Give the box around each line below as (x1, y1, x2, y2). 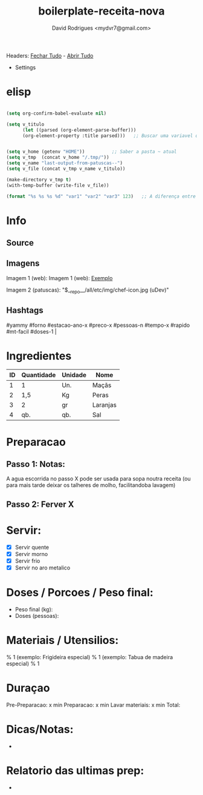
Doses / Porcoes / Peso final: (6, 586, 154, 600)
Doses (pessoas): (14, 612, 59, 619)
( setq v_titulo (6, 121, 45, 127)
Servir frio (14, 557, 40, 565)
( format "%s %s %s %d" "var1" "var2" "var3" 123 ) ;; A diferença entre (6, 193, 196, 200)
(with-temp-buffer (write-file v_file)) (6, 182, 110, 189)
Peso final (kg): (14, 605, 53, 613)
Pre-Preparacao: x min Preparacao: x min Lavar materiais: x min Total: (6, 701, 181, 708)
